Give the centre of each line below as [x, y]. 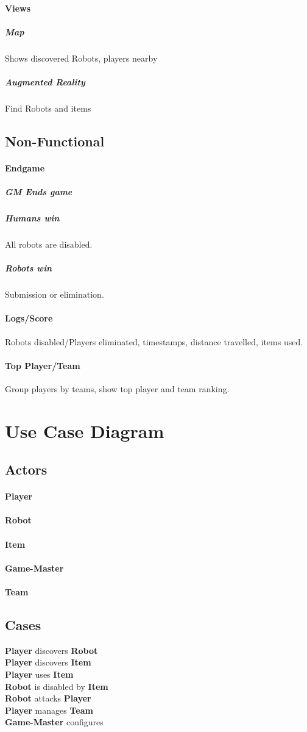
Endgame [25, 167]
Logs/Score [29, 318]
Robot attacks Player [48, 698]
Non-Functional [55, 141]
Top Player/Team [43, 365]
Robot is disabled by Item [57, 686]
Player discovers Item [48, 662]
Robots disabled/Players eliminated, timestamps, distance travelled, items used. [154, 341]
